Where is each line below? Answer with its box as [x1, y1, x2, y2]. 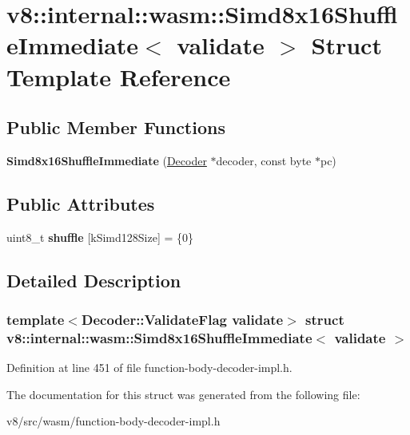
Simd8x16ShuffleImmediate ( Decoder [6, 152, 207, 168]
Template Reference [6, 60, 231, 93]
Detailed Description [6, 267, 181, 292]
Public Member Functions [6, 115, 225, 140]
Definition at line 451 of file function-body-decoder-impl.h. [6, 359, 293, 376]
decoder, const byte [216, 152, 312, 168]
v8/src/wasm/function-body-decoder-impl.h [6, 413, 221, 429]
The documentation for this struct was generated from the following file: [6, 386, 360, 402]
